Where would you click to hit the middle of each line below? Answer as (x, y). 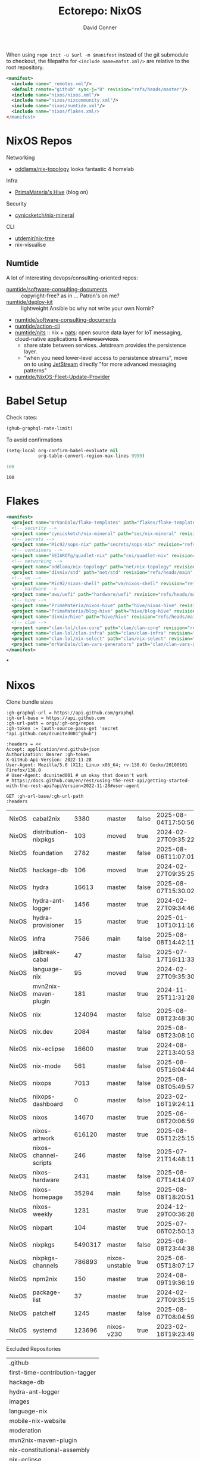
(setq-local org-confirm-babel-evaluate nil (62, 450)
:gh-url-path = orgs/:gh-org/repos (50, 723)
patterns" (35, 370)
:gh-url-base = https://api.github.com (56, 718)
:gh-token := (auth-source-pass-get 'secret (62, 728)
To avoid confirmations (34, 440)
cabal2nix (46, 819)
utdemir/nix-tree (35, 238)
